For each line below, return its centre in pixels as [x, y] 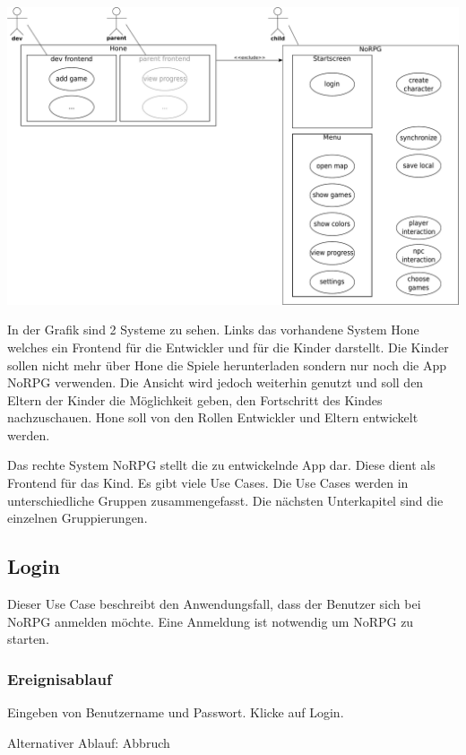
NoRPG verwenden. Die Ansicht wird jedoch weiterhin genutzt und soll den [216, 382]
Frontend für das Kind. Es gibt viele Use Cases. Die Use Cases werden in [208, 483]
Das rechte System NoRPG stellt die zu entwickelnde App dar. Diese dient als [221, 465]
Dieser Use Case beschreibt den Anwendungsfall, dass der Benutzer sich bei [214, 604]
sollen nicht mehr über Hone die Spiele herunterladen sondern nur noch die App [227, 364]
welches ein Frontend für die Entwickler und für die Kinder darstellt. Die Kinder [228, 347]
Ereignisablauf [60, 678]
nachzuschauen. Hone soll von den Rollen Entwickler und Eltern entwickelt [213, 417]
